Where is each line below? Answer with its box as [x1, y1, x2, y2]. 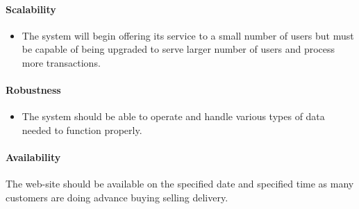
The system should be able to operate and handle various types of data [22, 109, 325, 124]
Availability [6, 150, 61, 165]
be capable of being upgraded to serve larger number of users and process [22, 42, 335, 56]
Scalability [6, 1, 56, 16]
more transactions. [22, 55, 101, 69]
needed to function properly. [22, 122, 142, 137]
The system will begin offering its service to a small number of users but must [22, 28, 354, 42]
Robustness [6, 83, 61, 97]
